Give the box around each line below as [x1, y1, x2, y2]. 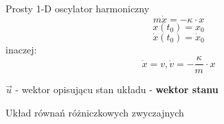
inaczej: [5, 42, 37, 56]
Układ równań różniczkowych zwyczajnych [5, 106, 184, 120]
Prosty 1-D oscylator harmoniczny [5, 1, 150, 15]
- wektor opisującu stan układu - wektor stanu [15, 82, 219, 97]
